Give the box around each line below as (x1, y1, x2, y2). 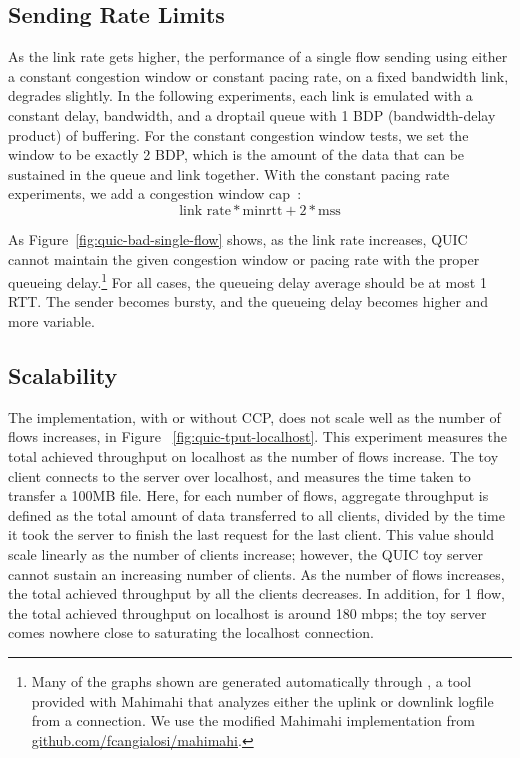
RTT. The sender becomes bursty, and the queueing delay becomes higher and (8, 291, 489, 312)
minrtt (242, 203, 283, 218)
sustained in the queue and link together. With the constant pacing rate (8, 163, 450, 184)
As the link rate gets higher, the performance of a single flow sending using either (8, 46, 508, 67)
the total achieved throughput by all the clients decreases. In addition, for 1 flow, (8, 583, 505, 604)
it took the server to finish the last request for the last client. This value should (8, 524, 495, 545)
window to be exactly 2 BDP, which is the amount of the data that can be (8, 144, 465, 165)
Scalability (8, 359, 118, 390)
